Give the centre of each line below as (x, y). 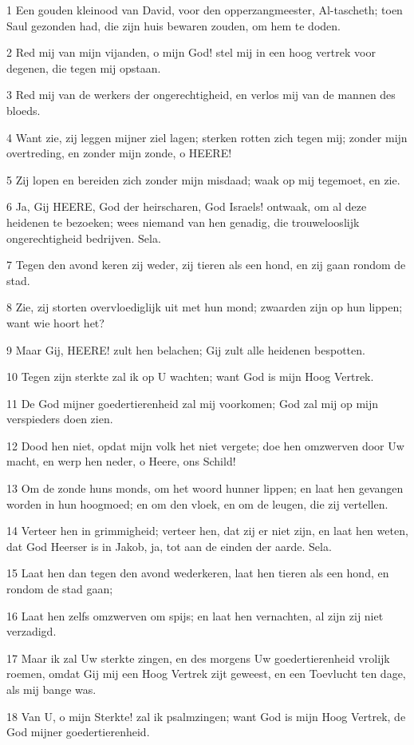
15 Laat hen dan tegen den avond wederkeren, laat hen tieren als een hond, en (198, 573)
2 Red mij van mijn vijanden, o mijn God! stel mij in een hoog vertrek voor (191, 52)
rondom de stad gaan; (60, 589)
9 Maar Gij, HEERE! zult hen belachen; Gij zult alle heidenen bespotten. (186, 349)
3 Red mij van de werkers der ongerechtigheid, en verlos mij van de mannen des (201, 95)
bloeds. (24, 110)
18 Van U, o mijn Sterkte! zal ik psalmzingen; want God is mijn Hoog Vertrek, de (206, 716)
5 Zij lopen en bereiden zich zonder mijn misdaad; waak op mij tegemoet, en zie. (203, 179)
